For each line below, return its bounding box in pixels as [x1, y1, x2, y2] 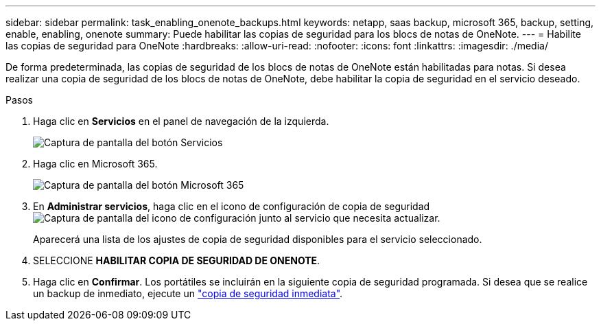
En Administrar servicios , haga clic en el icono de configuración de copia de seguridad [33, 200, 430, 212]
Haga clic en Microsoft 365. [33, 158, 158, 170]
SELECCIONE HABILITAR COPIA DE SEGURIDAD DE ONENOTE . [33, 255, 320, 266]
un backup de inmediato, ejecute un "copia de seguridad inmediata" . [33, 288, 343, 299]
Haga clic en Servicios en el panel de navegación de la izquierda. [33, 115, 329, 127]
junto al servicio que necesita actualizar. [259, 212, 440, 224]
